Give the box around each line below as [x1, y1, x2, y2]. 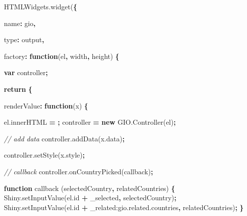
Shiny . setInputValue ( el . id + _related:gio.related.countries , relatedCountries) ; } [4, 202, 244, 212]
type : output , [4, 34, 44, 45]
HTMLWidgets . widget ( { [4, 1, 77, 11]
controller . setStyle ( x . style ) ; [4, 150, 85, 160]
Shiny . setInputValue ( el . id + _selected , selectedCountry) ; [4, 192, 177, 203]
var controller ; [4, 67, 48, 78]
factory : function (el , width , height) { [4, 51, 120, 61]
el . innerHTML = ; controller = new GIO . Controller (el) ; [4, 117, 176, 127]
